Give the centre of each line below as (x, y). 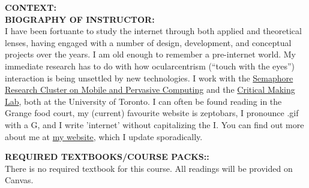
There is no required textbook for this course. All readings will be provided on (149, 168)
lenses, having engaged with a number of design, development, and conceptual (148, 42)
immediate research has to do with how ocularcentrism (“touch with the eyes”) (150, 66)
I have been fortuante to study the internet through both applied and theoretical (153, 31)
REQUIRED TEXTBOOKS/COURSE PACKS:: (107, 157)
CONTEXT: (31, 7)
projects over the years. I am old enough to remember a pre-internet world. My (150, 54)
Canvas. (19, 180)
